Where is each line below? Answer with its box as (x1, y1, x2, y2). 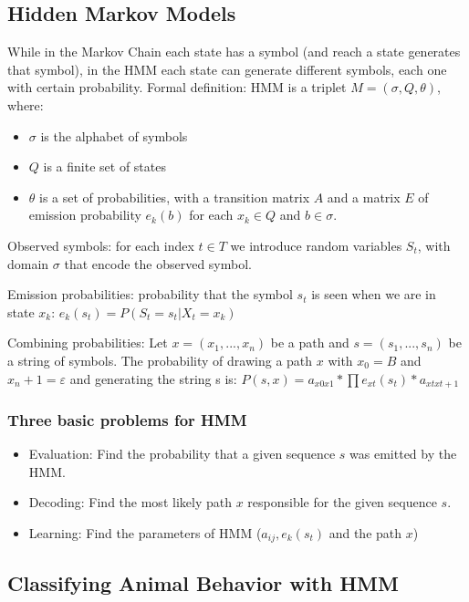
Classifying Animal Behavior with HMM (7, 568, 399, 597)
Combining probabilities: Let (7, 333, 168, 352)
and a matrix (327, 187, 401, 206)
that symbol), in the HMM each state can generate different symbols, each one (7, 59, 447, 78)
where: (7, 95, 44, 114)
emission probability (28, 205, 141, 224)
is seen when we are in (311, 285, 436, 304)
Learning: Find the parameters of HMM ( (28, 523, 262, 542)
